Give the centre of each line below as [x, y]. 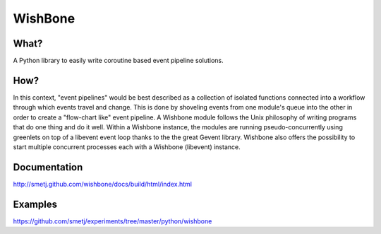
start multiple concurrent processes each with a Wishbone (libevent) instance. [127, 147]
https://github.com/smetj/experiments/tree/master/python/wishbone [113, 221]
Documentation [48, 167]
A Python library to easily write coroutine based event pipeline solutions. [118, 61]
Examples [35, 204]
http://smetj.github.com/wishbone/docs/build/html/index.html [102, 184]
